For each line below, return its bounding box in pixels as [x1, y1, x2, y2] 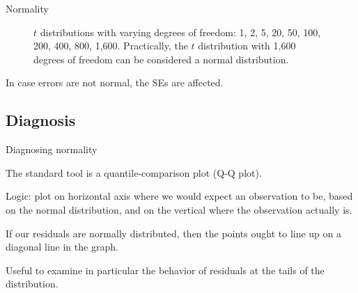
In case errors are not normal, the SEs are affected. [6, 75, 224, 90]
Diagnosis [6, 109, 76, 131]
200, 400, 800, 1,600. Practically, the [33, 38, 188, 53]
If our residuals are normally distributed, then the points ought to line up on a [6, 225, 342, 240]
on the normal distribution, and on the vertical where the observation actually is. [6, 202, 352, 216]
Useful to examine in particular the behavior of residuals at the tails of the [6, 262, 325, 277]
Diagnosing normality [6, 142, 98, 157]
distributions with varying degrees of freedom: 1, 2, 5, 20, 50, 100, [40, 24, 321, 39]
